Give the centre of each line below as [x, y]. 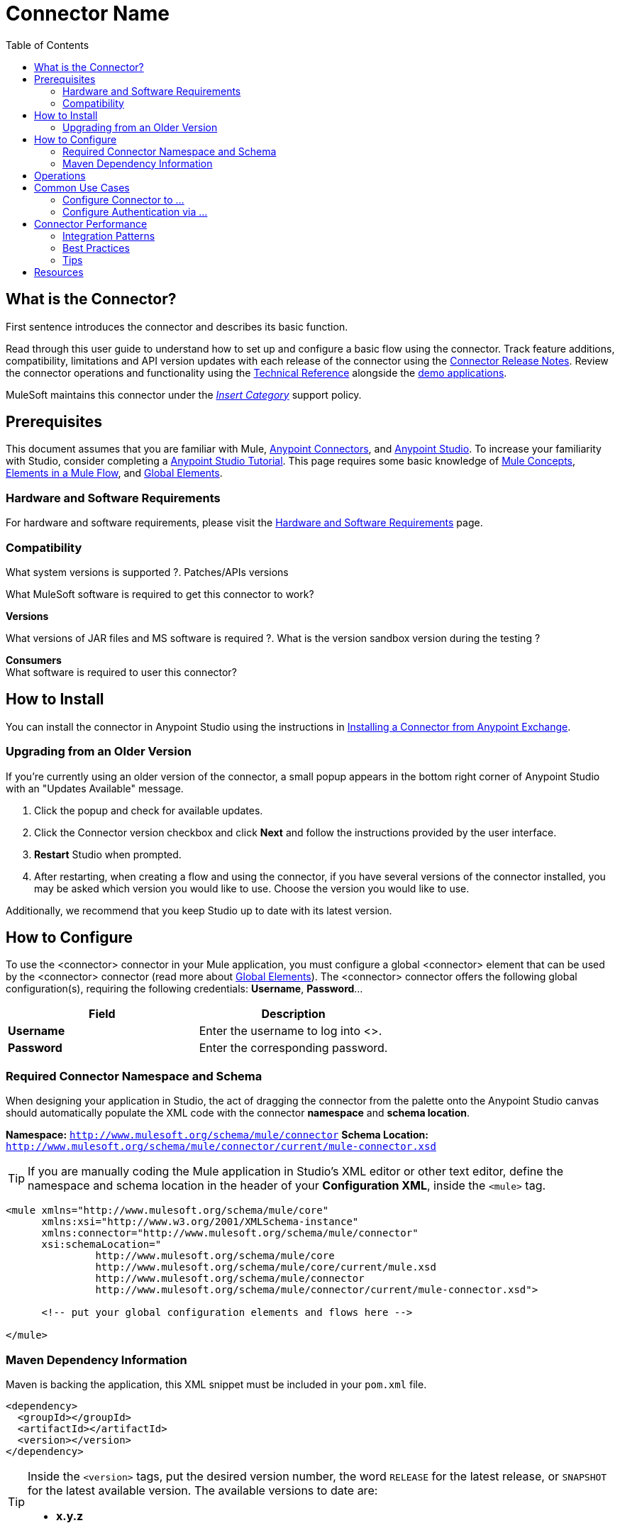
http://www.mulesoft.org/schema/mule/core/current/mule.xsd [266, 1267]
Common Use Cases [82, 187]
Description [293, 1014]
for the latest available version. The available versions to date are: [203, 1490]
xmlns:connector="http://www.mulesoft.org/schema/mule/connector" [230, 1233]
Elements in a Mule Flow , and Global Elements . [114, 473]
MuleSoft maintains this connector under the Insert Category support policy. [184, 394]
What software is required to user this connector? [121, 672]
